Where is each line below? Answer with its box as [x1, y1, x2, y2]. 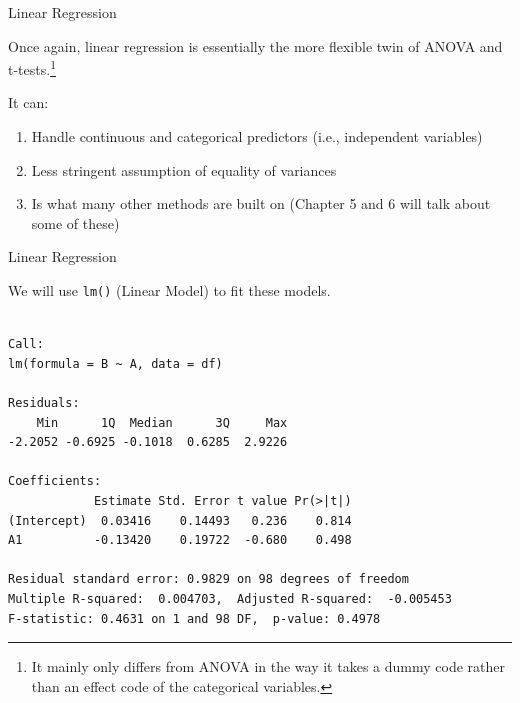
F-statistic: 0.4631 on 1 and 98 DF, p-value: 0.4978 [8, 611, 381, 626]
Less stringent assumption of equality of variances [31, 159, 337, 180]
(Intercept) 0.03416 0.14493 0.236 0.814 [8, 513, 352, 528]
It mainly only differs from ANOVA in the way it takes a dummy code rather [31, 656, 505, 677]
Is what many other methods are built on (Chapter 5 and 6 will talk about [31, 193, 491, 214]
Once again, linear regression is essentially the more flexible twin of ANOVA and [8, 35, 503, 56]
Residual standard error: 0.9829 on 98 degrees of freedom [8, 572, 409, 587]
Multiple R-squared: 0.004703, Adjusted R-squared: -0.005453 [8, 591, 452, 606]
